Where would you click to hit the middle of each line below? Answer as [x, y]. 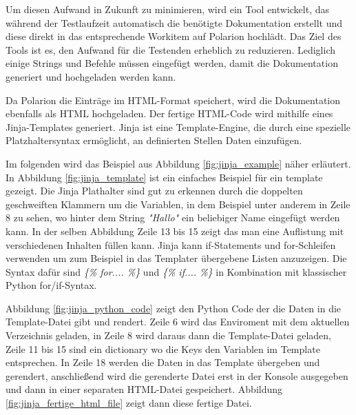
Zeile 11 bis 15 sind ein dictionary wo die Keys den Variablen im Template [163, 348]
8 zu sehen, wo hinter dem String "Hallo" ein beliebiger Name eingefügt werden [173, 217]
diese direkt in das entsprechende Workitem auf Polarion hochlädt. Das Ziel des [174, 36]
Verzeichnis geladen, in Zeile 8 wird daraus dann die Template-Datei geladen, [168, 335]
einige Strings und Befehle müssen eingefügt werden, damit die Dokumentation [172, 63]
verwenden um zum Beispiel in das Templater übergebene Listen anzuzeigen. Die [176, 258]
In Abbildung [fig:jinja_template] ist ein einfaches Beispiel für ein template [164, 177]
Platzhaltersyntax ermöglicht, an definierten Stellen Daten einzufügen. [154, 140]
